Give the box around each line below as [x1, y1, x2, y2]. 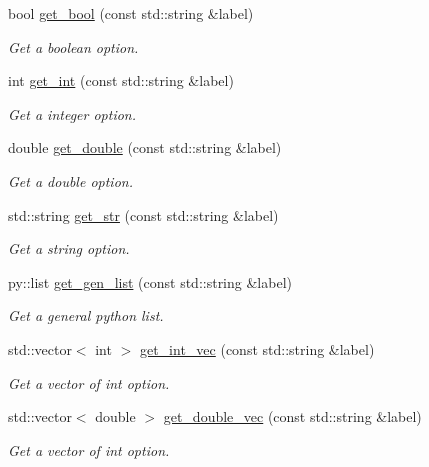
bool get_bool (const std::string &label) [8, 3, 254, 23]
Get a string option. [8, 238, 130, 259]
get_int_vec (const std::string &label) [139, 338, 375, 359]
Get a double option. [8, 170, 133, 191]
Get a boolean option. [8, 36, 139, 57]
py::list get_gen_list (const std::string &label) [8, 271, 292, 292]
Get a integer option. [8, 103, 137, 124]
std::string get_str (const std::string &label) [8, 204, 279, 225]
